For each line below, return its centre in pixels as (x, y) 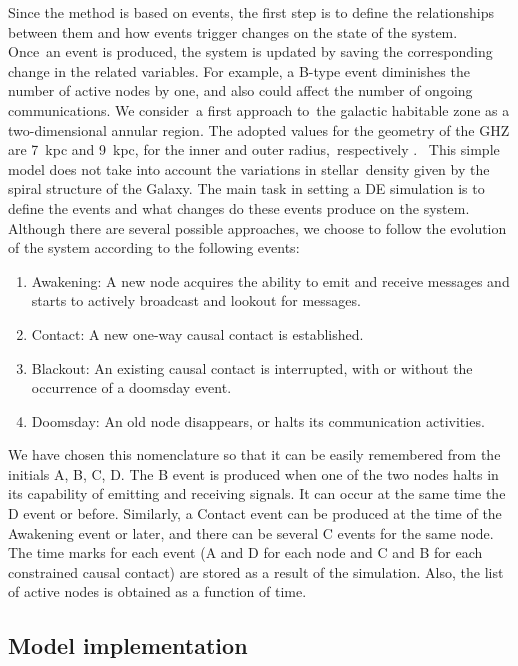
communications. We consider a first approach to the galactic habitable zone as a (259, 109)
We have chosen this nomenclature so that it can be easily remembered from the (254, 454)
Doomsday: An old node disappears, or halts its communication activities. (258, 420)
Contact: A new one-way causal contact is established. (197, 333)
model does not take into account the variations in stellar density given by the (249, 168)
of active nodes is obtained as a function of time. (157, 591)
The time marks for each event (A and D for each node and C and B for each (245, 552)
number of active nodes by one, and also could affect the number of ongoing (240, 90)
